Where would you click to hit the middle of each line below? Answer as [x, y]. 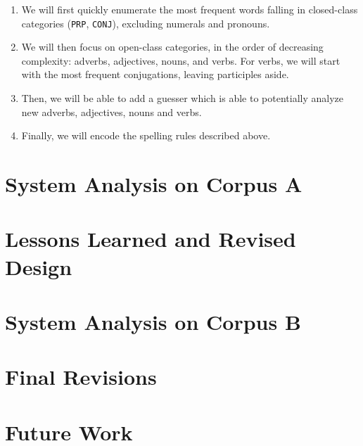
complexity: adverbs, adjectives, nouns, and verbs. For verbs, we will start [181, 60]
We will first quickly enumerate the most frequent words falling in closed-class [190, 9]
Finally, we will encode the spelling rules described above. [146, 135]
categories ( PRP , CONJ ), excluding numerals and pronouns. [146, 23]
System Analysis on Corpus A [154, 184]
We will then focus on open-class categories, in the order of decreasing [172, 47]
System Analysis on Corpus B [153, 321]
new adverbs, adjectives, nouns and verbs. [112, 111]
